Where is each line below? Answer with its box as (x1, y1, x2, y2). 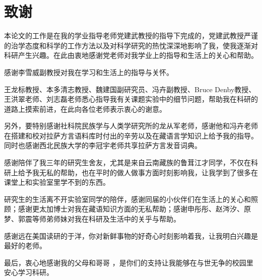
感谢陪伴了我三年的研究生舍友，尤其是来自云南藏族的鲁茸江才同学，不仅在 (4, 157, 251, 168)
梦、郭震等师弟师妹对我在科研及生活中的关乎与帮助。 (4, 214, 180, 224)
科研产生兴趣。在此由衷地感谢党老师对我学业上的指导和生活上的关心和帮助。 (4, 50, 258, 60)
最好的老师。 (4, 240, 46, 251)
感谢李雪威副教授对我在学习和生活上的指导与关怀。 (4, 66, 173, 77)
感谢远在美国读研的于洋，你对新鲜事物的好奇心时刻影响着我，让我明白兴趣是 (4, 230, 258, 241)
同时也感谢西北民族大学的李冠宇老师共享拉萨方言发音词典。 (4, 140, 202, 151)
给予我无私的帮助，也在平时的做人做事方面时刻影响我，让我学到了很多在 (18, 167, 258, 177)
